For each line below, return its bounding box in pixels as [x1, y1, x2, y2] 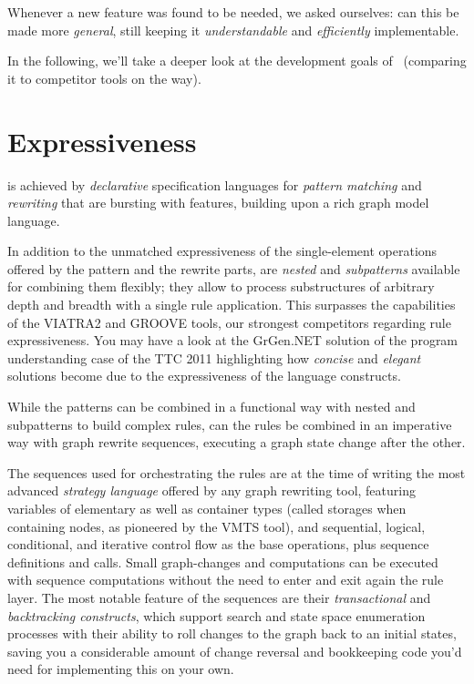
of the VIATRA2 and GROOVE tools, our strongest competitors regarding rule [7, 312, 451, 332]
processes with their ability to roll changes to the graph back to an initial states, [7, 624, 457, 643]
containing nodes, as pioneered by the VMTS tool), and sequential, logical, [7, 516, 426, 536]
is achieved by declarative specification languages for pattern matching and [7, 175, 422, 194]
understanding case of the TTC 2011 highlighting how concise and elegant [7, 348, 421, 367]
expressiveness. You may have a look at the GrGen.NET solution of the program [7, 331, 459, 350]
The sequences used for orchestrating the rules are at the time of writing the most [7, 463, 466, 482]
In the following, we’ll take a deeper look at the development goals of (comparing [7, 51, 467, 70]
